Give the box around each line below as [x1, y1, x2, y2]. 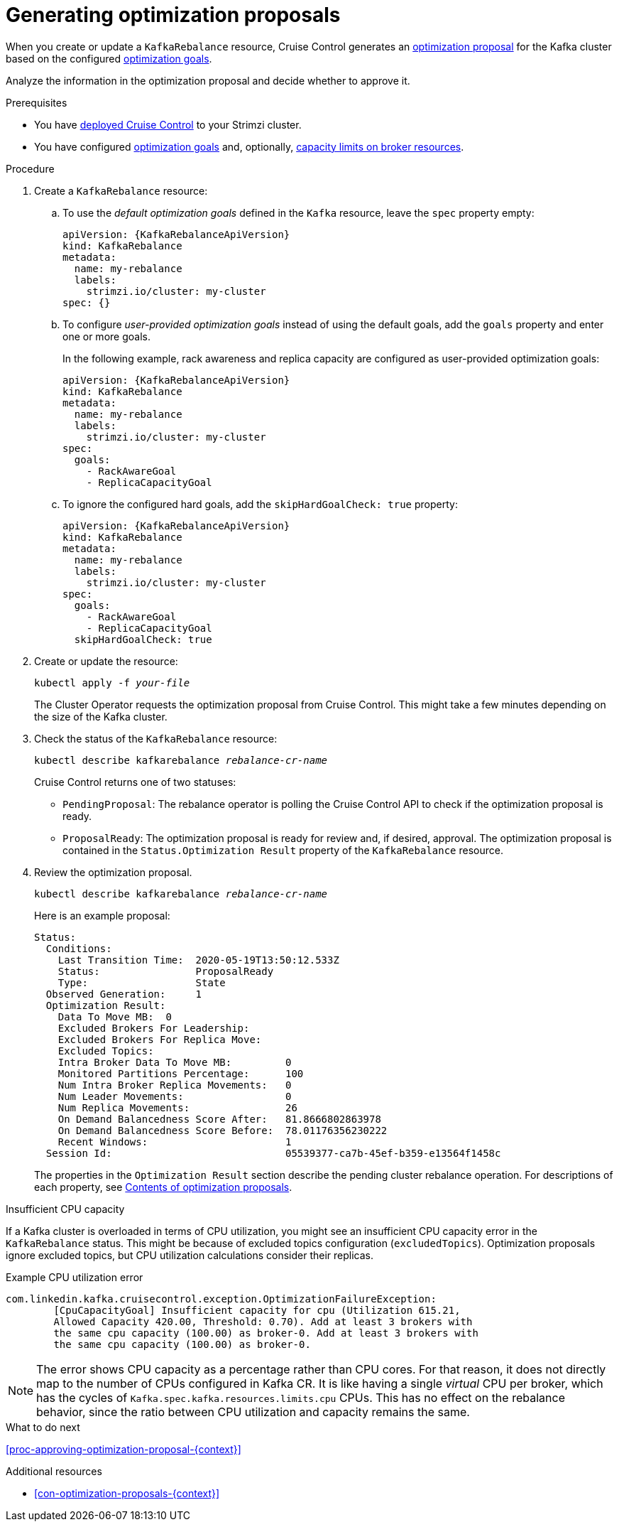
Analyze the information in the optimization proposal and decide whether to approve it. [6, 74, 410, 87]
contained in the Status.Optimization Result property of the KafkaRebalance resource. [62, 843, 503, 856]
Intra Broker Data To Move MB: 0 [57, 1056, 292, 1068]
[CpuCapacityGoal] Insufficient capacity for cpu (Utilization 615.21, [53, 1304, 461, 1316]
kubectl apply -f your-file [34, 676, 190, 689]
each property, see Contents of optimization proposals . [34, 1180, 292, 1193]
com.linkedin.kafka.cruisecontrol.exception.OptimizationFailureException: [6, 1293, 437, 1305]
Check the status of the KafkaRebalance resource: [34, 732, 278, 745]
